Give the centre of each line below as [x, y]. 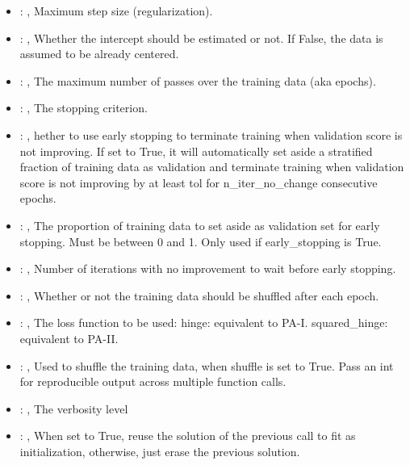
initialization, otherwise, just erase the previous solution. [160, 451]
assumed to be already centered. [99, 54]
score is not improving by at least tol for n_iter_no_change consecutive [199, 182]
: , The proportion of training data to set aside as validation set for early [200, 225]
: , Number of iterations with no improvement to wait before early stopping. [208, 268]
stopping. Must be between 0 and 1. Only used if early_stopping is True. [201, 241]
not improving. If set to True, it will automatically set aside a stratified [196, 151]
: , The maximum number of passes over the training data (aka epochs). [198, 80]
